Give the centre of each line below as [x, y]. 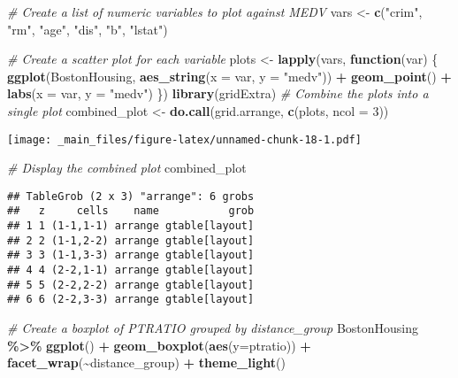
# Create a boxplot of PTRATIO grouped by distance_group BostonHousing [213, 328]
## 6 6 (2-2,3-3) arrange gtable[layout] [131, 300]
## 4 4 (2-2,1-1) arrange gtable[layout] [131, 270]
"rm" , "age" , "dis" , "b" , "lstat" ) [88, 29]
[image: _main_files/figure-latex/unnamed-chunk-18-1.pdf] [184, 139]
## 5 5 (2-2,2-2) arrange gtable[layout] [131, 285]
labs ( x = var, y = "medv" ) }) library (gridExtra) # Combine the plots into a [218, 93]
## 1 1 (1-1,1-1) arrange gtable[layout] [131, 226]
